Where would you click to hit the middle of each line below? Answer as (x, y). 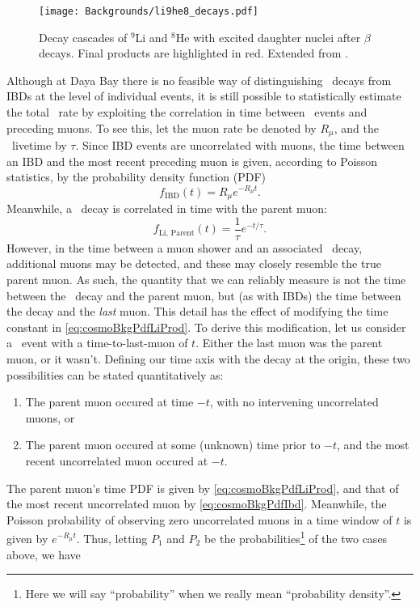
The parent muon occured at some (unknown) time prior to (173, 445)
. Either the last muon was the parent (289, 343)
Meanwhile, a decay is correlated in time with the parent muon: (167, 208)
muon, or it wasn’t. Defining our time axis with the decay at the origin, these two (208, 359)
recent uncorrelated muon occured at (117, 461)
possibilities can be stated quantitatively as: (115, 374)
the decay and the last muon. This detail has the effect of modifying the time (197, 311)
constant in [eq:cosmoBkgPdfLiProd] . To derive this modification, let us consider (206, 327)
